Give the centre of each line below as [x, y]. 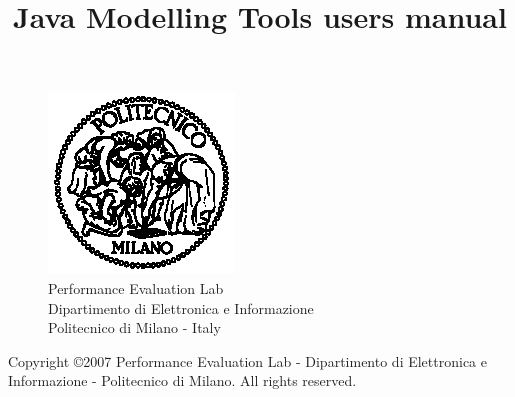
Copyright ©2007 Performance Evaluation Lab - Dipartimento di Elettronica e [247, 360]
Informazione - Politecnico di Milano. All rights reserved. [182, 380]
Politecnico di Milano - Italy [134, 327]
